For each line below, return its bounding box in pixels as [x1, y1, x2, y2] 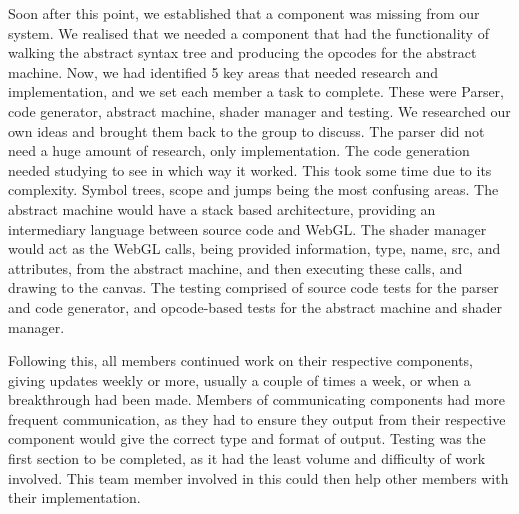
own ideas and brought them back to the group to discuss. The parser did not [8, 120, 485, 141]
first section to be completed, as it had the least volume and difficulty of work [8, 448, 486, 469]
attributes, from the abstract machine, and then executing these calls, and [8, 257, 463, 278]
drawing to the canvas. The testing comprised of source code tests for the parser [8, 277, 499, 298]
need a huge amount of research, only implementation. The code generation [8, 140, 470, 161]
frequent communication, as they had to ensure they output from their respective [8, 408, 506, 429]
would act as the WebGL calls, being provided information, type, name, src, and [8, 238, 501, 259]
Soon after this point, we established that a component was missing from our [8, 3, 480, 23]
